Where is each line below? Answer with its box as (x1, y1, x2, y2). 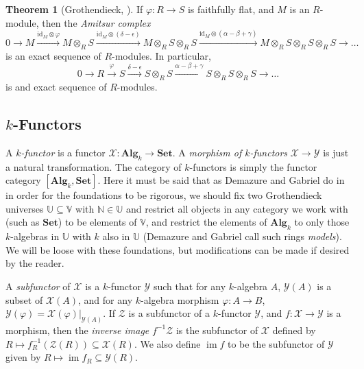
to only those (294, 215, 350, 229)
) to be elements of (58, 215, 137, 229)
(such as (5, 215, 40, 229)
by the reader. (5, 256, 64, 270)
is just (323, 145, 349, 159)
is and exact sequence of (5, 79, 107, 93)
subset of (5, 292, 43, 307)
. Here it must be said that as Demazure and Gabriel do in (97, 173, 345, 187)
